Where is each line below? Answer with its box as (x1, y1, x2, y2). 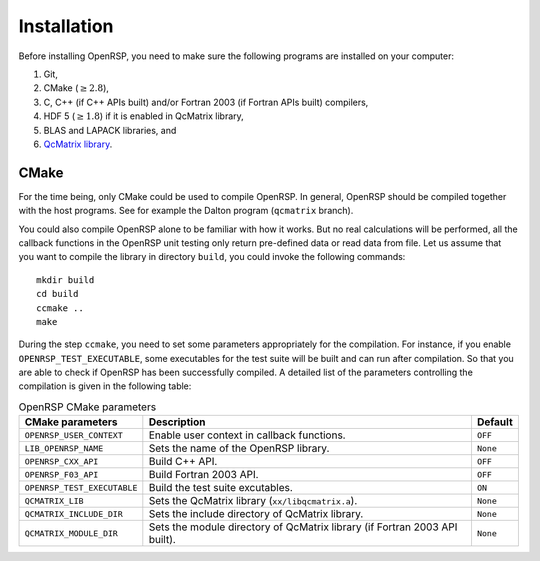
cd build (36, 288, 79, 300)
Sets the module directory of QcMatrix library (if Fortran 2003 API (148, 520, 458, 534)
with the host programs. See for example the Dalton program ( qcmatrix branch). (18, 205, 354, 217)
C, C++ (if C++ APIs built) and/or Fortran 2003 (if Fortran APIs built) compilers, (43, 96, 369, 108)
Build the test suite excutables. (148, 481, 294, 495)
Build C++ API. (148, 455, 218, 469)
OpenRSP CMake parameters (18, 400, 157, 414)
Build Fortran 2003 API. (148, 468, 259, 482)
